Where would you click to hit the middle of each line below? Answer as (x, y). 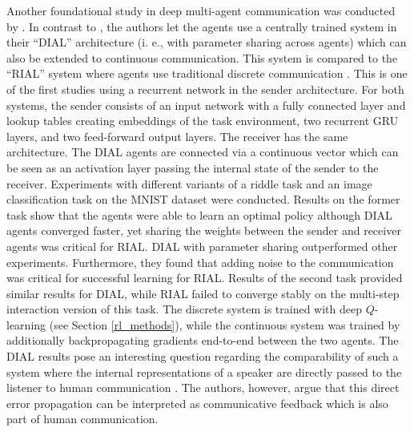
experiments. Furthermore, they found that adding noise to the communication (200, 262)
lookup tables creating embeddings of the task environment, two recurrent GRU (203, 121)
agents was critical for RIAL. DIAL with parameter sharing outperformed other (202, 246)
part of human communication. (82, 419)
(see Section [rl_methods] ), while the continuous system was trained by (225, 324)
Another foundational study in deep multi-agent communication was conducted (201, 10)
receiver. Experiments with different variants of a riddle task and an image (189, 183)
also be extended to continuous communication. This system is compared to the (202, 57)
